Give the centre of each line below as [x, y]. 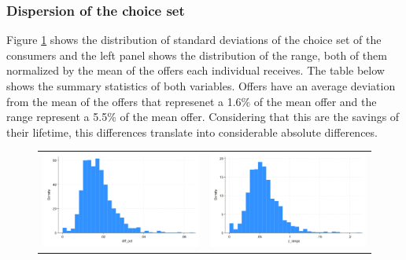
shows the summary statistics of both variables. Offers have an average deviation [201, 86]
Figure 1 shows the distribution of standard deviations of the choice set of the [194, 40]
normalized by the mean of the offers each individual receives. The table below [196, 70]
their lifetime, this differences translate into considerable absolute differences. [192, 132]
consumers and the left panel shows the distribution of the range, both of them [197, 55]
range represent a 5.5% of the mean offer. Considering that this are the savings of [203, 117]
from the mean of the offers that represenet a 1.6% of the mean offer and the [192, 101]
